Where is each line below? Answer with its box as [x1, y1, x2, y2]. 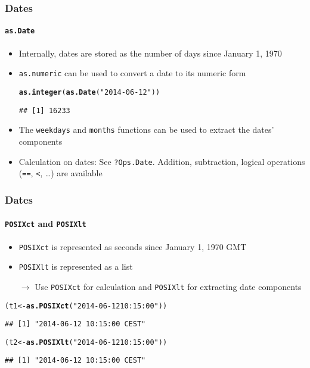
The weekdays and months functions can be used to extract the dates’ [18, 123, 274, 136]
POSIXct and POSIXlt [5, 217, 86, 230]
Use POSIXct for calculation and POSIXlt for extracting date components [35, 280, 302, 292]
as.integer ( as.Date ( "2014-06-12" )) [18, 88, 160, 96]
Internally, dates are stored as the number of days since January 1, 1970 [18, 46, 282, 59]
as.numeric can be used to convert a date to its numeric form [18, 67, 246, 79]
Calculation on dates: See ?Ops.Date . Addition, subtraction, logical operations [18, 155, 305, 167]
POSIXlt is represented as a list [18, 260, 133, 273]
